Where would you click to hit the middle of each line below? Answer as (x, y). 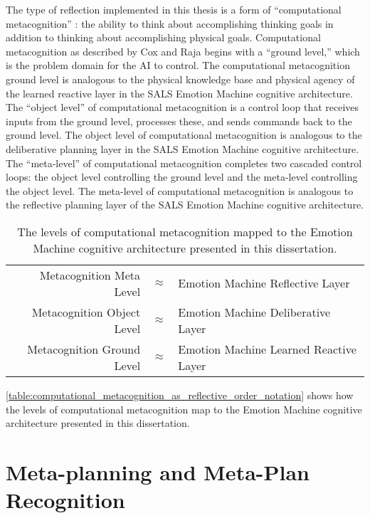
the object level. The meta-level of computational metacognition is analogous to (180, 190)
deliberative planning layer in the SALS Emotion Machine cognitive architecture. (183, 148)
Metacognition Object (86, 312)
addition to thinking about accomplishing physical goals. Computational (163, 37)
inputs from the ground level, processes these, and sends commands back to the (179, 121)
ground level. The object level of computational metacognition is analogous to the (184, 135)
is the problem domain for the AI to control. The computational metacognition (178, 65)
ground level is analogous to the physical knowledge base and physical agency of (180, 79)
